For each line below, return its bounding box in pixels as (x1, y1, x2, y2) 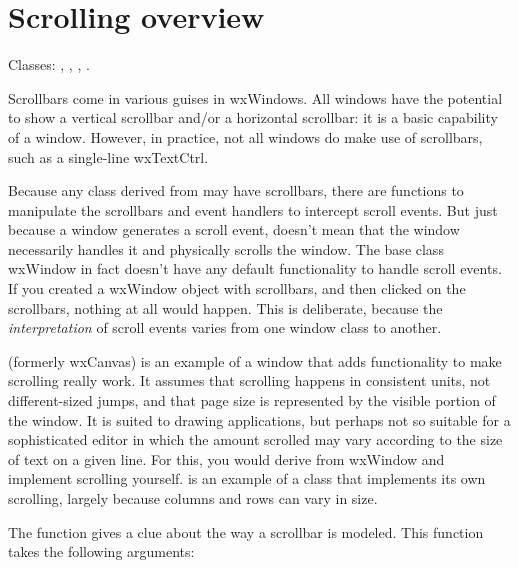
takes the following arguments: (8, 541, 195, 562)
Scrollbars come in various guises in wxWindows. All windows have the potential (8, 87, 503, 108)
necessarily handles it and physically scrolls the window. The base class (8, 238, 444, 259)
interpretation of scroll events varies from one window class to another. (8, 317, 442, 338)
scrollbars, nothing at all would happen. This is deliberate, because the (8, 297, 443, 318)
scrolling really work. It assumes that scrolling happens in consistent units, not (8, 370, 491, 391)
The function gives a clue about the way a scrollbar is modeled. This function (8, 521, 484, 542)
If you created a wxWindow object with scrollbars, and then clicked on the (8, 278, 466, 299)
